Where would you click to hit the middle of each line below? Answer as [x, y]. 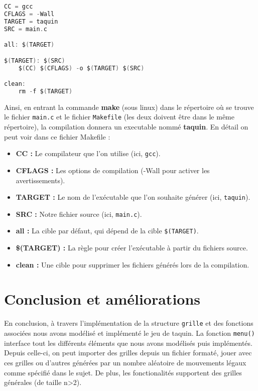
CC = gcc [19, 7]
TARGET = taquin [31, 21]
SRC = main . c [26, 29]
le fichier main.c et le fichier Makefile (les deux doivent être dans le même [119, 117]
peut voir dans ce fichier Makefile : [57, 136]
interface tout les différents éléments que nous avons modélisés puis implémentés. [128, 343]
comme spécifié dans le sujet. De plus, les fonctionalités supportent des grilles [123, 372]
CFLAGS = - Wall [29, 14]
